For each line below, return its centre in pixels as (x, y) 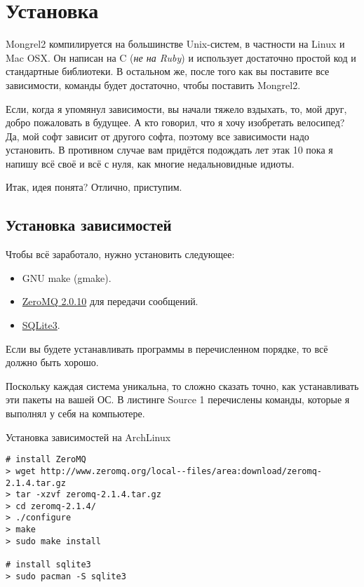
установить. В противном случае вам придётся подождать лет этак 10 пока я (169, 150)
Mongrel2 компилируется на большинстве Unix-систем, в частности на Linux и (175, 44)
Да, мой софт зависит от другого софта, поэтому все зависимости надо (157, 136)
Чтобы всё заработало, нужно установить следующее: (120, 254)
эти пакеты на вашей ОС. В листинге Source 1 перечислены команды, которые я (178, 399)
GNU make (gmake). (67, 277)
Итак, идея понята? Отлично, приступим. (94, 187)
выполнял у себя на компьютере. (75, 413)
